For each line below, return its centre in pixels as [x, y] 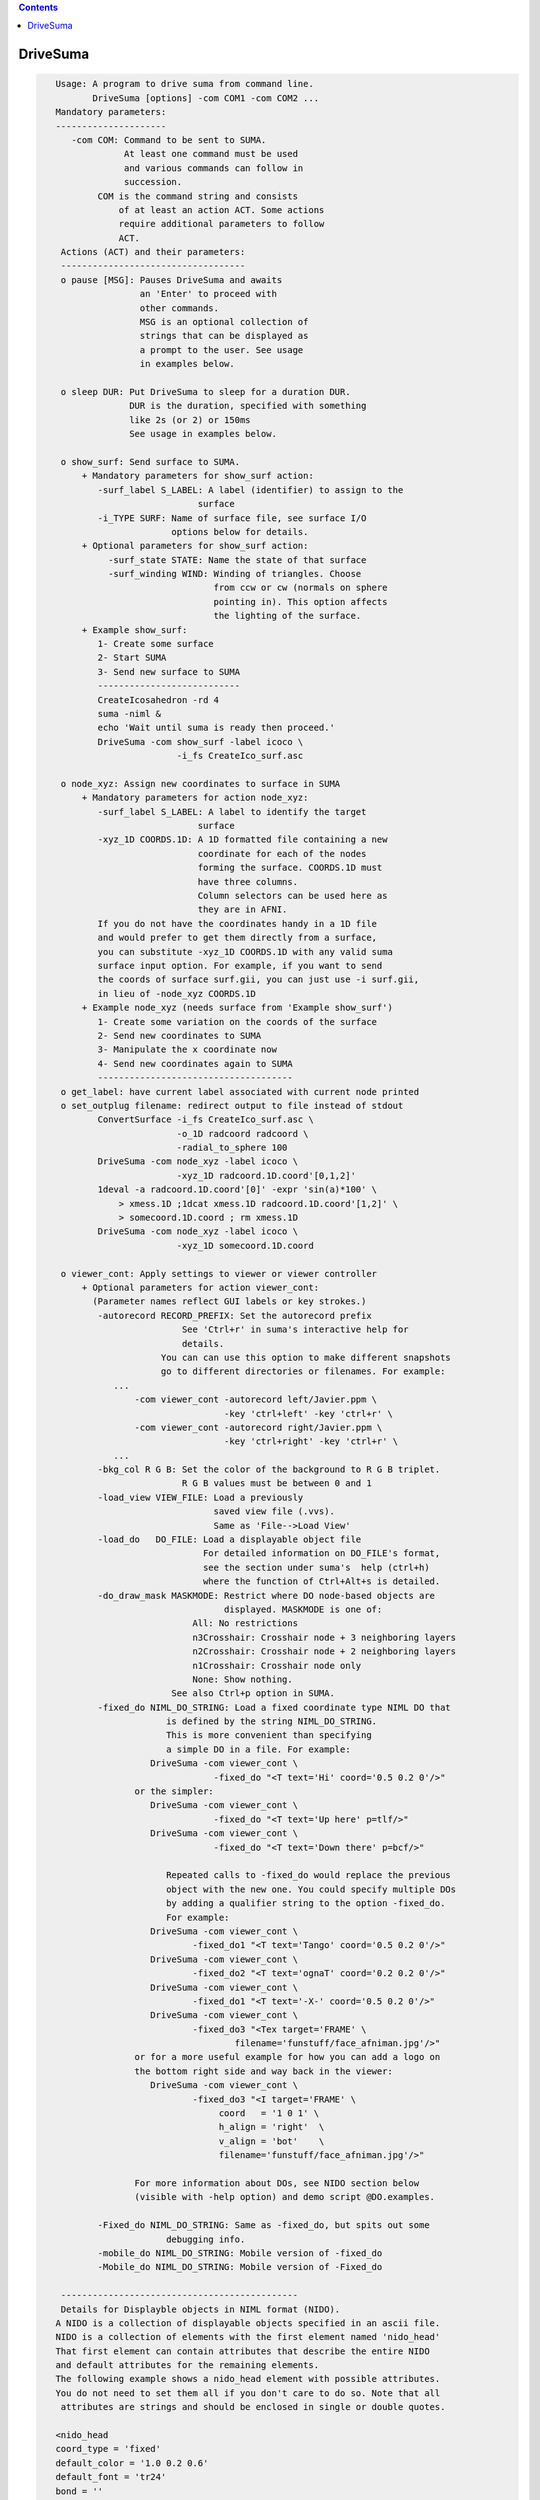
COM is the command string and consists [198, 196]
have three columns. [248, 881]
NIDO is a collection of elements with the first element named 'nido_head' [248, 2337]
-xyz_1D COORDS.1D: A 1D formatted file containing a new [242, 839]
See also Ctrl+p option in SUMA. [253, 1693]
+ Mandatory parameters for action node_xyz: [195, 798]
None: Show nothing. [243, 1679]
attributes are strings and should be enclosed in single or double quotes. [253, 2407]
